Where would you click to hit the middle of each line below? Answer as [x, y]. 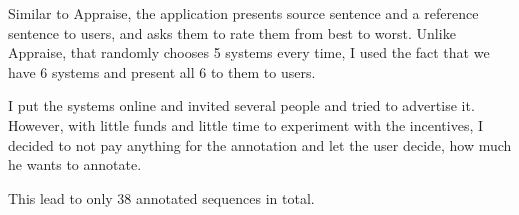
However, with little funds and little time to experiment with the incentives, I [246, 124]
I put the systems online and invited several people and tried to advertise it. [241, 105]
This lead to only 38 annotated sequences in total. [161, 197]
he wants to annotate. [75, 164]
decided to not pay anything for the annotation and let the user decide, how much [260, 144]
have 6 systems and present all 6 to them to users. [162, 71]
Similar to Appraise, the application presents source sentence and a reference [243, 13]
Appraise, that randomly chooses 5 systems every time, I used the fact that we [249, 52]
